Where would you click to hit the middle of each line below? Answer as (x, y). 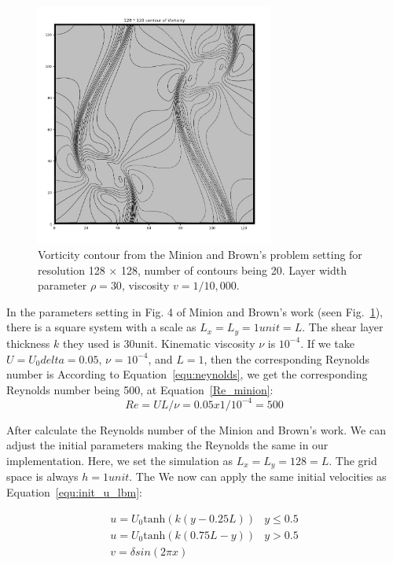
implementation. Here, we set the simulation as (120, 460)
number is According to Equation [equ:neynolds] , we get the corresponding (187, 374)
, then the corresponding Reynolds (286, 358)
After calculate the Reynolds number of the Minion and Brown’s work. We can (196, 429)
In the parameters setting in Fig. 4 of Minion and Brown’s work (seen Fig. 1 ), (195, 311)
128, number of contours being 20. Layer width (233, 270)
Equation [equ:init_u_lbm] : (74, 492)
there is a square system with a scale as (101, 327)
